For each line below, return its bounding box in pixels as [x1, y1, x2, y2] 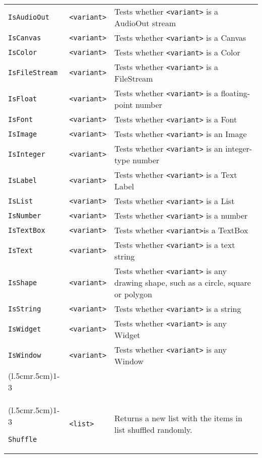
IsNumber [8, 211, 41, 220]
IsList [8, 197, 33, 205]
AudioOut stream [114, 17, 176, 29]
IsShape [8, 278, 37, 287]
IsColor [8, 48, 37, 56]
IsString [8, 304, 41, 313]
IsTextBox [8, 226, 45, 234]
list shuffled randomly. [114, 424, 192, 435]
